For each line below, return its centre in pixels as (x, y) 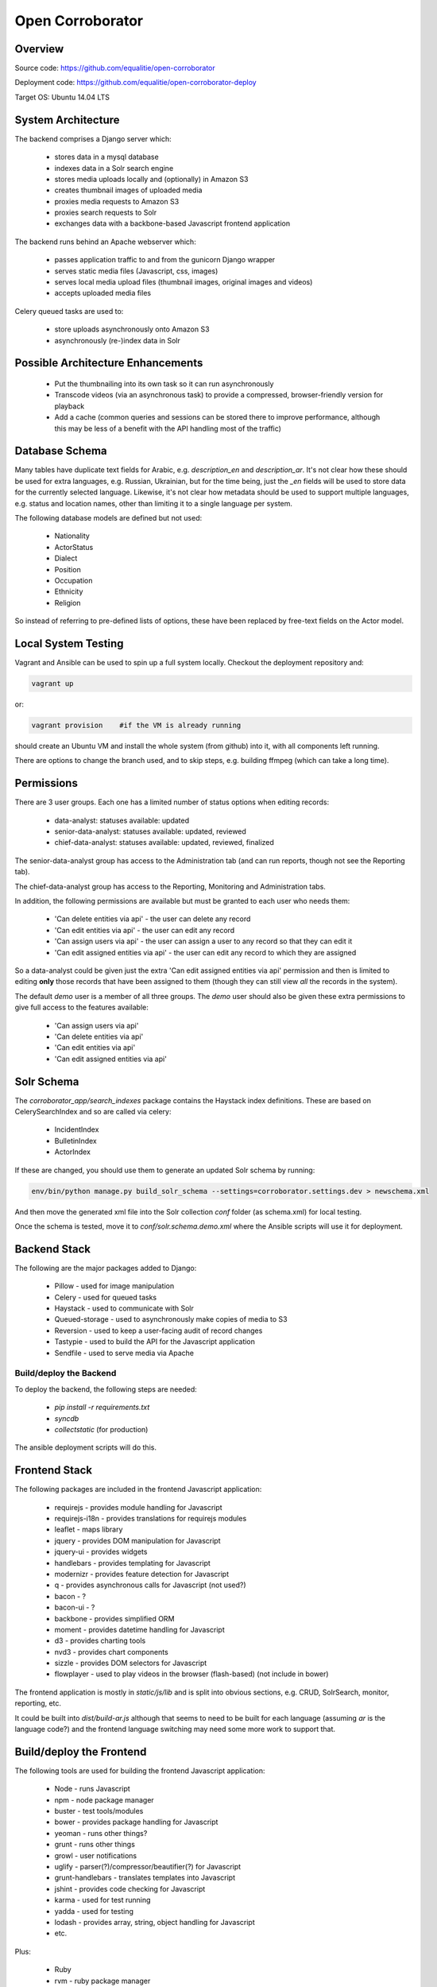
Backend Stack (53, 1249)
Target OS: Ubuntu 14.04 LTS (62, 97)
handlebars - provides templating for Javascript (132, 1563)
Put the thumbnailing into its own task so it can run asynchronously (164, 384)
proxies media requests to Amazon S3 (117, 201)
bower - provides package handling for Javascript (136, 1822)
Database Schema (61, 451)
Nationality (72, 536)
